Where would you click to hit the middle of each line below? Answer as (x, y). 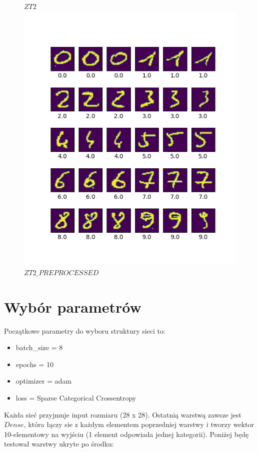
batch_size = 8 (39, 347)
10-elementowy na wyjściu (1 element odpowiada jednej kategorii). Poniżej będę (126, 434)
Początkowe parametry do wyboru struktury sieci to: (85, 330)
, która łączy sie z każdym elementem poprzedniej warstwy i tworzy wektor (139, 424)
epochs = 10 (34, 364)
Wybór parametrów (73, 306)
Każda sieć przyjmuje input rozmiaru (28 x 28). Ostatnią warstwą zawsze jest (123, 414)
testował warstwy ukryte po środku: (59, 444)
